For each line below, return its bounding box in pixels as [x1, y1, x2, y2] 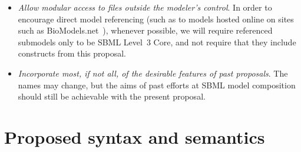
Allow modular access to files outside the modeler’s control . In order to [18, 1, 272, 13]
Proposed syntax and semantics [4, 124, 265, 148]
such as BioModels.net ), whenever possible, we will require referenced [18, 24, 273, 37]
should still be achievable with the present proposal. [18, 90, 206, 103]
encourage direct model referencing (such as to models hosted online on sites [18, 12, 294, 25]
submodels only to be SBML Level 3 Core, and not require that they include [18, 35, 296, 48]
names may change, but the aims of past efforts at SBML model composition [18, 78, 296, 91]
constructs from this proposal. [18, 47, 127, 60]
